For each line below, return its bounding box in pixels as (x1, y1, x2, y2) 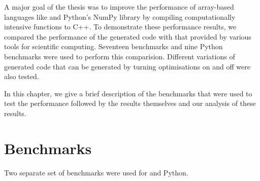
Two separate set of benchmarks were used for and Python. (4, 167, 188, 177)
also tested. (4, 71, 39, 82)
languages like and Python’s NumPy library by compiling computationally (4, 11, 236, 22)
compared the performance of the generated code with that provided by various (4, 31, 251, 42)
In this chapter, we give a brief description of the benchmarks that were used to (4, 88, 252, 98)
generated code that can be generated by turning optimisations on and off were (4, 61, 250, 71)
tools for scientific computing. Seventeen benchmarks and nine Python (4, 41, 223, 52)
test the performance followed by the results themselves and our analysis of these (4, 98, 256, 108)
